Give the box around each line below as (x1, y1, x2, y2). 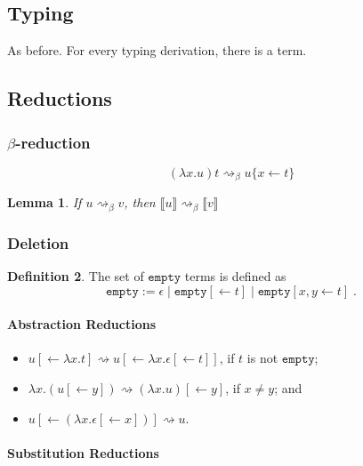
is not (246, 349, 278, 367)
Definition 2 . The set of (7, 266, 144, 285)
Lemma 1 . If (7, 193, 82, 212)
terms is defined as (184, 266, 286, 285)
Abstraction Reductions (7, 315, 157, 333)
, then (124, 193, 156, 212)
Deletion (7, 231, 69, 253)
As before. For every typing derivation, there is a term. (7, 41, 307, 60)
